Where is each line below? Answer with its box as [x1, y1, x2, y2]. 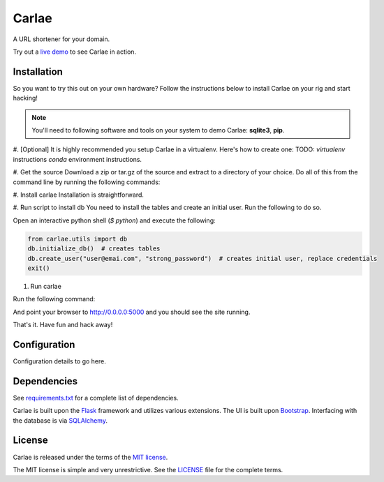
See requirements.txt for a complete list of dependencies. [13, 393, 179, 402]
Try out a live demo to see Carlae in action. [13, 47, 136, 56]
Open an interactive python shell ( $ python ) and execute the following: [13, 216, 216, 225]
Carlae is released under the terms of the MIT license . [13, 453, 168, 461]
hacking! [13, 94, 38, 103]
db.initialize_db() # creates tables [27, 245, 161, 253]
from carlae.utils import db [27, 234, 128, 243]
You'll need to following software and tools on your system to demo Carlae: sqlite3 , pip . [31, 126, 285, 135]
